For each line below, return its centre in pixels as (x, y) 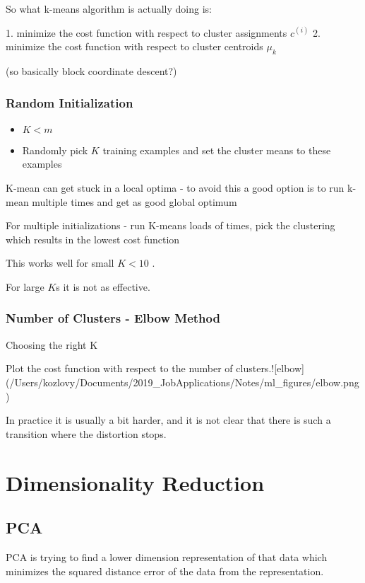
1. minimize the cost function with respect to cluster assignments (146, 32)
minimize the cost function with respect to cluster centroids (134, 46)
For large (25, 286)
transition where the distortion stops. (86, 433)
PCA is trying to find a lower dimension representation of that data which (167, 556)
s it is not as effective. (103, 286)
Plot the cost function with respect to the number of (119, 368)
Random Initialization (70, 102)
